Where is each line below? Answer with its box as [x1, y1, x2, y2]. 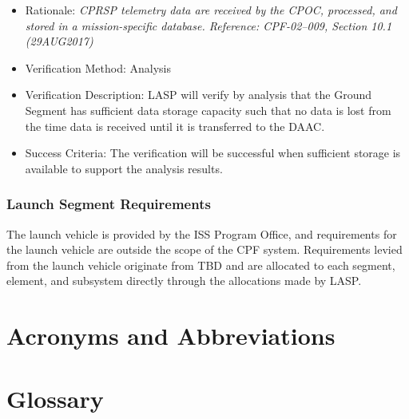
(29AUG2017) [25, 33, 93, 49]
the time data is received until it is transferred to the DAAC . [25, 117, 325, 134]
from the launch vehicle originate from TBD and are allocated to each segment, [6, 256, 395, 273]
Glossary [6, 381, 104, 414]
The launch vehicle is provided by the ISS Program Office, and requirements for [6, 225, 397, 242]
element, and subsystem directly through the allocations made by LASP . [6, 272, 362, 289]
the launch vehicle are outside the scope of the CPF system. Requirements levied [6, 241, 403, 258]
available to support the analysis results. [25, 160, 223, 176]
